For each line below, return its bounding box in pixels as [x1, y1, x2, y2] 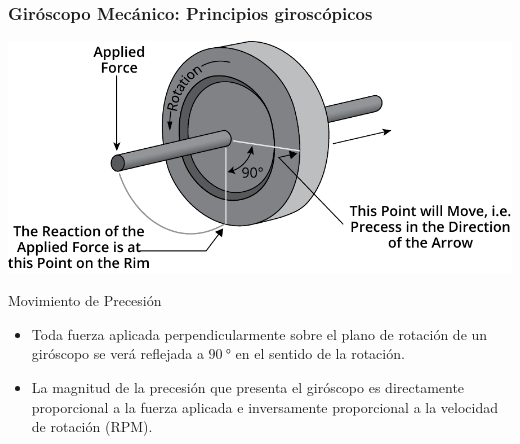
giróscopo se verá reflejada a [31, 343, 204, 364]
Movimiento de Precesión [8, 290, 162, 311]
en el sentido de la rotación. [235, 343, 405, 364]
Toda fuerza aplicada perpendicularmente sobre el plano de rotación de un [31, 323, 488, 344]
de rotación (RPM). [31, 416, 153, 437]
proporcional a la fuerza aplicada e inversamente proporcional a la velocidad [31, 396, 499, 417]
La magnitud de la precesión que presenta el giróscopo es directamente [31, 377, 465, 398]
